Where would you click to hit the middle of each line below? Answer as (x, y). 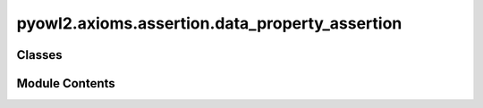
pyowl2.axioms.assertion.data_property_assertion (209, 23)
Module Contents (66, 83)
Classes (39, 55)
